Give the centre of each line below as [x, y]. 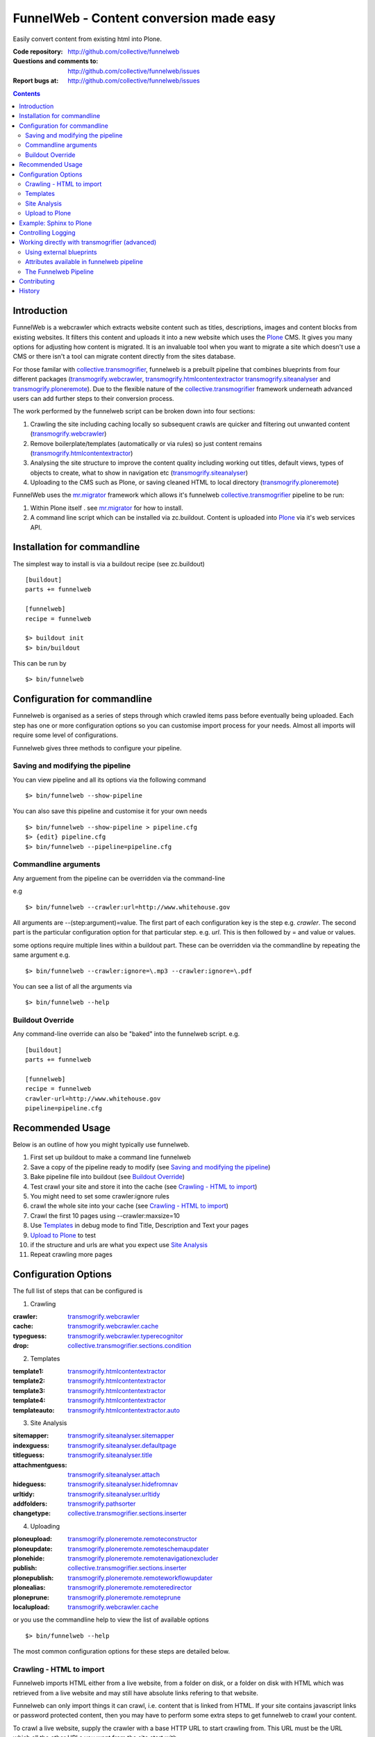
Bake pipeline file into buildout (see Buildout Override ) [108, 1177]
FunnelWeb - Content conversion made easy [144, 18]
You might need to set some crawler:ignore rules [100, 1196]
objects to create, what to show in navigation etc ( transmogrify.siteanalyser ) [139, 472]
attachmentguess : [40, 1465]
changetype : [32, 1513]
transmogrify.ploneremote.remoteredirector [130, 1588]
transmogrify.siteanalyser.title [110, 1455]
